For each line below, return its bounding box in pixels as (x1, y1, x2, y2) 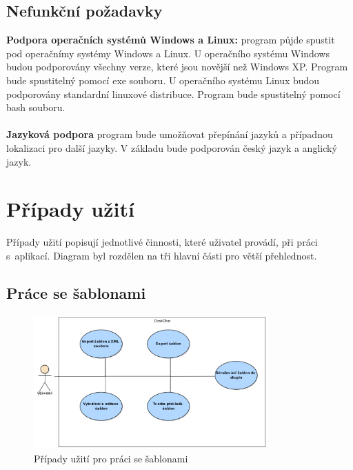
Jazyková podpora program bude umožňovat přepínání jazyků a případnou (6, 127, 333, 141)
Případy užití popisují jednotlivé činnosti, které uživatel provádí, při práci (6, 235, 318, 249)
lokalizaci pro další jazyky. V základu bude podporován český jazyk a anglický (6, 140, 337, 155)
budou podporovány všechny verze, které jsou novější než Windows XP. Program (6, 59, 348, 74)
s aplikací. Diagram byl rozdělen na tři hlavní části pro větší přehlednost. (6, 248, 317, 262)
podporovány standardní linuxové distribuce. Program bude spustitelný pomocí (6, 86, 341, 101)
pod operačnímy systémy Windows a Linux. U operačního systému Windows (6, 46, 330, 60)
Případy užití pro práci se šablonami (34, 451, 188, 465)
